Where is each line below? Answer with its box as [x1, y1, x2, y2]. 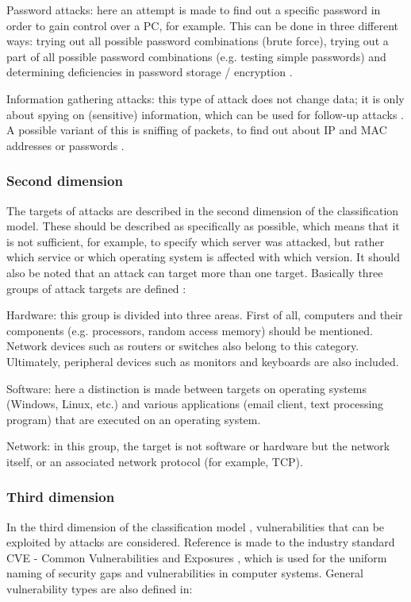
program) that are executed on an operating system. [6, 411, 261, 427]
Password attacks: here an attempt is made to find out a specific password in [6, 2, 381, 17]
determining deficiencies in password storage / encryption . [6, 64, 293, 80]
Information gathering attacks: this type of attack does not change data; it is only [6, 90, 405, 106]
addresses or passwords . [6, 137, 125, 153]
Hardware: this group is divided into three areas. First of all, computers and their [6, 307, 403, 323]
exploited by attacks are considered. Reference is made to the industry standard [6, 534, 395, 550]
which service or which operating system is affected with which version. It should [6, 249, 401, 265]
